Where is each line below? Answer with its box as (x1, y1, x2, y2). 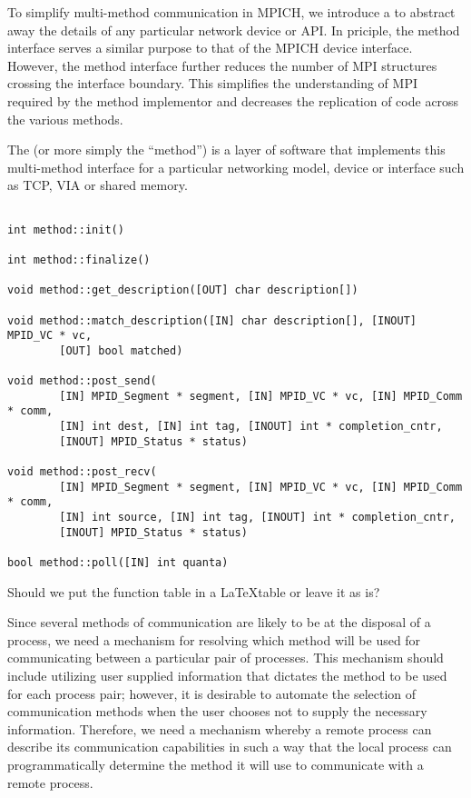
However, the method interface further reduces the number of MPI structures (7, 55, 437, 75)
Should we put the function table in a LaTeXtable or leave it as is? (7, 582, 380, 601)
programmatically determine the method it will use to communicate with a (7, 755, 424, 774)
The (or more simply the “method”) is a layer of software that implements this (7, 140, 446, 159)
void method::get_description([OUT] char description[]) (7, 284, 358, 297)
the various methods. (7, 109, 123, 128)
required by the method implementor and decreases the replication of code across (7, 91, 459, 110)
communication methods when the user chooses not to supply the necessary (7, 702, 427, 721)
